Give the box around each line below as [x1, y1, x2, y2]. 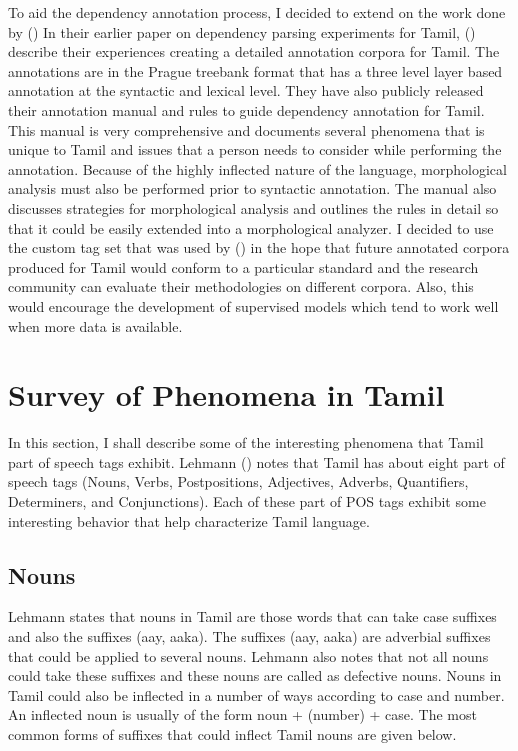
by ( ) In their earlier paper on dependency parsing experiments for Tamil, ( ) [8, 21, 476, 42]
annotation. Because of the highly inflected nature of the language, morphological [8, 158, 507, 179]
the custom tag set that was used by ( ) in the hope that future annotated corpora [8, 237, 510, 258]
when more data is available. [8, 315, 183, 336]
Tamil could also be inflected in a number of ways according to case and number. [8, 684, 505, 705]
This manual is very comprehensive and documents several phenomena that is [8, 119, 485, 140]
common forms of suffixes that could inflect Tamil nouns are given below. [8, 723, 457, 744]
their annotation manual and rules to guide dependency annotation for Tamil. [8, 99, 485, 120]
